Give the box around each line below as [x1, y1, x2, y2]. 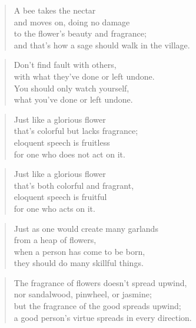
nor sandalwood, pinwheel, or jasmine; [14, 288, 152, 300]
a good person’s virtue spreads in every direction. [14, 311, 192, 323]
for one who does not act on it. [14, 147, 125, 160]
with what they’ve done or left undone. [14, 70, 155, 82]
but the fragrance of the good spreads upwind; [14, 300, 181, 312]
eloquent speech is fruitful [14, 191, 107, 203]
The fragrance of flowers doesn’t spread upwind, [14, 276, 187, 288]
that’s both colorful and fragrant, [14, 179, 134, 191]
